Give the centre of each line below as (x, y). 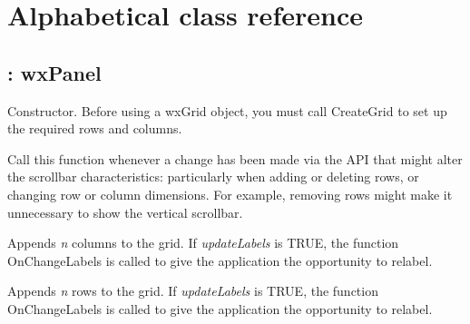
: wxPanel (54, 72)
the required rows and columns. (95, 128)
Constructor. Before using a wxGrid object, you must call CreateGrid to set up (227, 110)
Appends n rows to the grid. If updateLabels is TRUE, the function (193, 291)
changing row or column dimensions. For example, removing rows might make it (230, 194)
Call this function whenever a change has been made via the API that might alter (235, 158)
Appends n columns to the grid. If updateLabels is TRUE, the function (203, 243)
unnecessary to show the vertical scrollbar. (125, 212)
